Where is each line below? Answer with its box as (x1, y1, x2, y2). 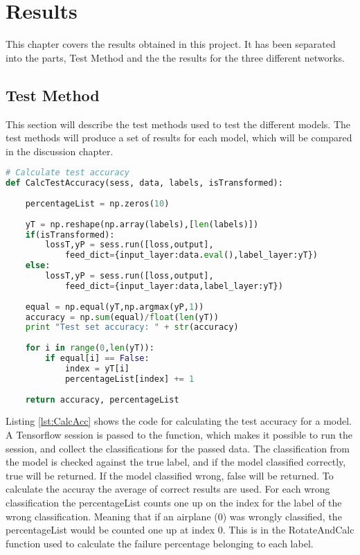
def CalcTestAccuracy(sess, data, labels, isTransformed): (6, 178, 283, 188)
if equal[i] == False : (45, 353, 150, 364)
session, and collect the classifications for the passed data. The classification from (6, 441, 350, 455)
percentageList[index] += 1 (64, 373, 195, 384)
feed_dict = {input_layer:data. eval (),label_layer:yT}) (64, 250, 318, 261)
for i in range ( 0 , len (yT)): (25, 343, 154, 353)
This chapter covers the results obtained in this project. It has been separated (6, 37, 336, 51)
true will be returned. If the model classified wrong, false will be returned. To (6, 468, 334, 482)
